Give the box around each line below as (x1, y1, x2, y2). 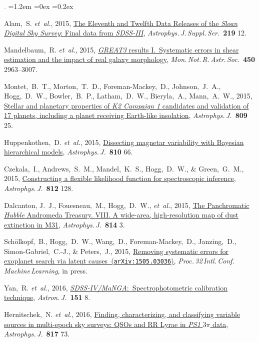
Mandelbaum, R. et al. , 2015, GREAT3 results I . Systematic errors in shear (4, 44, 239, 54)
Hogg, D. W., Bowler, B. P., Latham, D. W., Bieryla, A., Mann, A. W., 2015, (4, 90, 252, 101)
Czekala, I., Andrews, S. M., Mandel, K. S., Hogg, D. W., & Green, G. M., (4, 163, 244, 173)
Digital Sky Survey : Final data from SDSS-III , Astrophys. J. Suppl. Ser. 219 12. (4, 27, 247, 38)
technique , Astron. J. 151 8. (4, 292, 90, 302)
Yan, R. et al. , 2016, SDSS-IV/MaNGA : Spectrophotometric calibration (4, 282, 227, 292)
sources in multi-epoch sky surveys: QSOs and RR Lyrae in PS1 (4, 318, 200, 329)
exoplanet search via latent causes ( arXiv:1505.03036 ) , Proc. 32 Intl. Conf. (4, 255, 234, 266)
